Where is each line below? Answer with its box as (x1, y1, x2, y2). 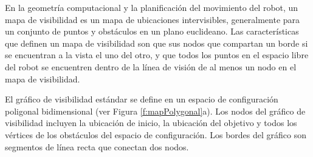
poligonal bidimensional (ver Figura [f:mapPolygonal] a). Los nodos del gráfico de (5, 104, 306, 117)
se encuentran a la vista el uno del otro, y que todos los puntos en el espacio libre (5, 48, 309, 61)
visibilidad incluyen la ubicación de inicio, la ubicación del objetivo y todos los (5, 116, 297, 129)
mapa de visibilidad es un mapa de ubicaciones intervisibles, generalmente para (5, 13, 300, 25)
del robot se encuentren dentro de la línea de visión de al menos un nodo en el (5, 60, 297, 73)
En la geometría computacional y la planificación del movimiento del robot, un (5, 1, 298, 13)
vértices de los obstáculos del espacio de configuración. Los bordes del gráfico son (5, 128, 306, 141)
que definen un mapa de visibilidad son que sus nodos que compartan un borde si (5, 36, 308, 49)
